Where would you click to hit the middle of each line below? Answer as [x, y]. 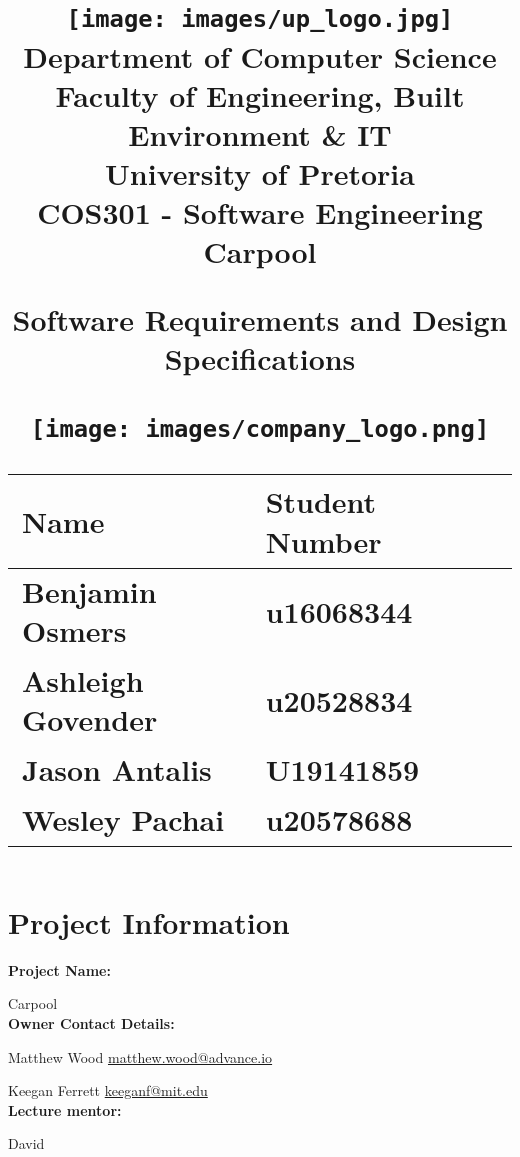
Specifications [260, 357]
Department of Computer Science [260, 55]
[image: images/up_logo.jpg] [260, 19]
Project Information [149, 921]
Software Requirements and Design [260, 318]
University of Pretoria [260, 173]
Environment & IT [260, 133]
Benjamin [89, 591]
